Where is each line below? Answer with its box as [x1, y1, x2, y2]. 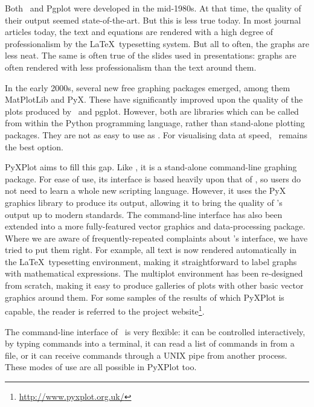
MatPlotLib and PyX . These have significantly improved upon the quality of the [5, 93, 303, 106]
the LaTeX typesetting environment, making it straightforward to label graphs [5, 255, 297, 268]
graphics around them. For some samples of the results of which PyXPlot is [5, 290, 284, 303]
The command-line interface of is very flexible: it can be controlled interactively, [5, 325, 306, 338]
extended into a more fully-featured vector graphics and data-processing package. [5, 220, 306, 232]
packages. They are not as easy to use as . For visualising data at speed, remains [5, 128, 308, 141]
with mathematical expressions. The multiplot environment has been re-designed [5, 267, 303, 280]
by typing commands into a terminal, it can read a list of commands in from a [5, 337, 295, 350]
